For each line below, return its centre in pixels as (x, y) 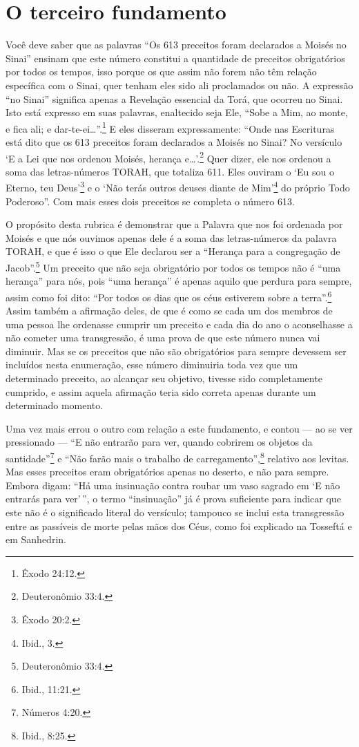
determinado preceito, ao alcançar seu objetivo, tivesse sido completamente (164, 378)
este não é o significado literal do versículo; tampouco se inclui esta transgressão (175, 512)
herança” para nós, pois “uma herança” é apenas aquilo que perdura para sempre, (179, 281)
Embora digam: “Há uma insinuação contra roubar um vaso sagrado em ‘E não (173, 485)
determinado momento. (55, 405)
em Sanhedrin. (36, 539)
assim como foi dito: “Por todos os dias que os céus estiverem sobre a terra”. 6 (169, 296)
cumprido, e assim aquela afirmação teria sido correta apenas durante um (161, 391)
